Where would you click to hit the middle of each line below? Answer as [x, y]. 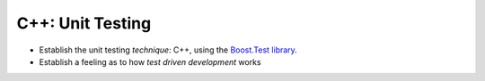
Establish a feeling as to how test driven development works [150, 61]
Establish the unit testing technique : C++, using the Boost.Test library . [168, 50]
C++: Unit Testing [84, 23]
